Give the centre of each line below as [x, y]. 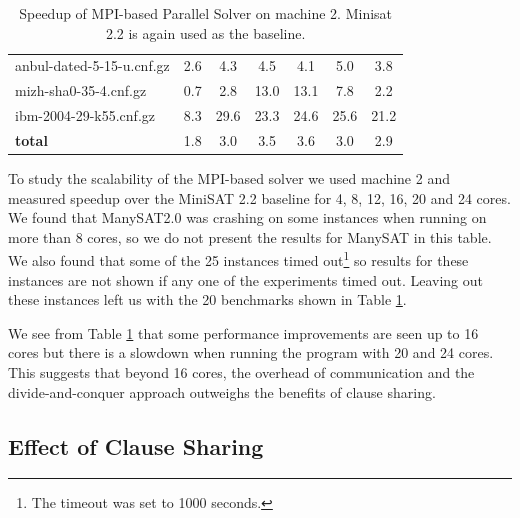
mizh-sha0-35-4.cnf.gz [81, 90]
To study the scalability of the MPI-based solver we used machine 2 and [229, 178]
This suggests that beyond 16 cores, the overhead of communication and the [241, 372]
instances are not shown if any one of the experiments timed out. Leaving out [246, 279]
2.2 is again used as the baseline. [205, 32]
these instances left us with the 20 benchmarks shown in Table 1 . [207, 299]
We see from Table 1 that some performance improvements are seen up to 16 [243, 332]
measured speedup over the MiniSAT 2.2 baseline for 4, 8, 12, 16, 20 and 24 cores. [259, 197]
